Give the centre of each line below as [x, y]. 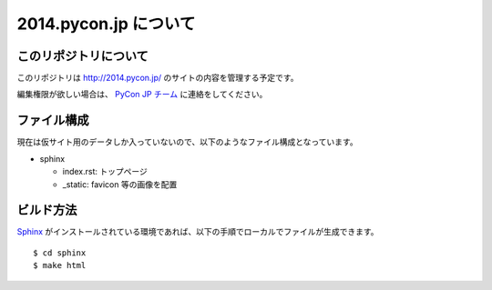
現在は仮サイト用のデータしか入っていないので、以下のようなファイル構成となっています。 [188, 142]
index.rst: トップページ [105, 172]
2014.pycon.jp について [106, 24]
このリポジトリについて [83, 56]
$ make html [60, 265]
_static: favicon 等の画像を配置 [120, 184]
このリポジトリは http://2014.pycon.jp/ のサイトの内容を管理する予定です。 [158, 78]
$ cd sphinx [60, 253]
